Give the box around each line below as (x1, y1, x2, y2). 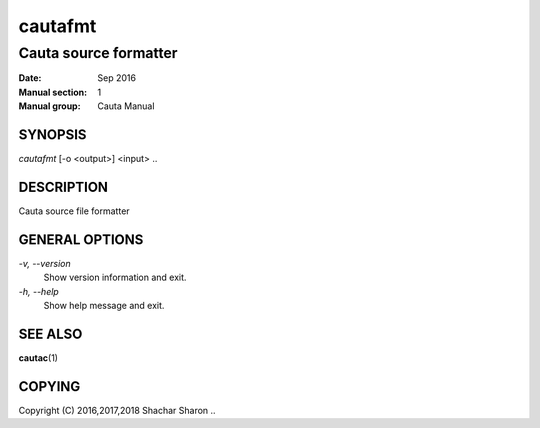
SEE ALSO (18, 325, 83, 342)
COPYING (18, 378, 81, 395)
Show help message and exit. (43, 300, 165, 312)
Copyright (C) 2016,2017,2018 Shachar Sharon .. (18, 404, 216, 416)
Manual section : (18, 86, 88, 98)
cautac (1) (18, 351, 59, 364)
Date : (18, 72, 42, 84)
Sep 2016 (97, 72, 137, 84)
